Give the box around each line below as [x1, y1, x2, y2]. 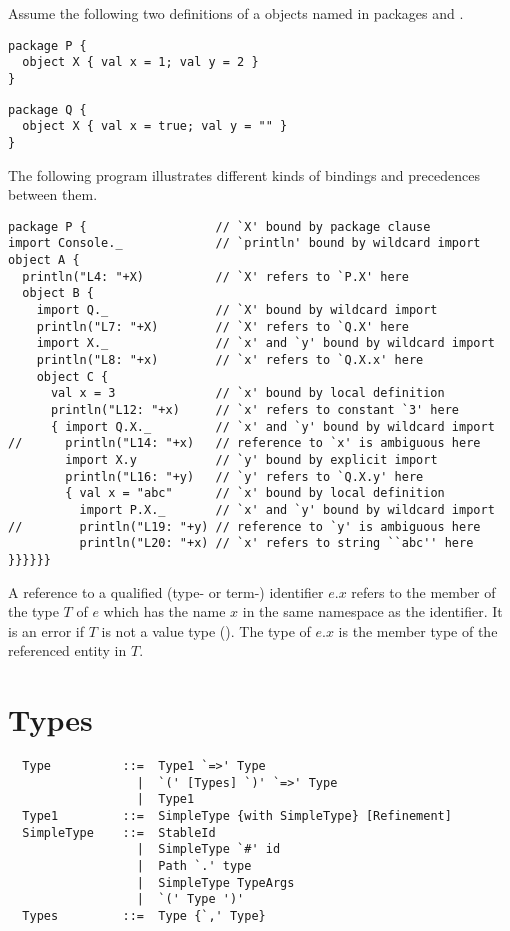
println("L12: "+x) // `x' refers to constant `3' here [50, 402, 460, 417]
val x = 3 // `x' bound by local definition [50, 386, 445, 401]
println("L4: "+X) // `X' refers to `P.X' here [22, 269, 409, 284]
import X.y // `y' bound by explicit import [65, 452, 438, 467]
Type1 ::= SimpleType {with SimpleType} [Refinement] [22, 808, 452, 823]
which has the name [103, 601, 226, 622]
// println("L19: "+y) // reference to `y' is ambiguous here [8, 519, 481, 534]
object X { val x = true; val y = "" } [22, 119, 288, 134]
